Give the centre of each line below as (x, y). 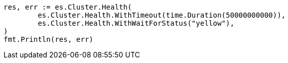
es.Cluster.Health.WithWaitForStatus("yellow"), (136, 23)
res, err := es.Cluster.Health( (68, 7)
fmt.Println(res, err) (49, 39)
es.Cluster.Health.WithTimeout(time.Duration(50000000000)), (162, 15)
